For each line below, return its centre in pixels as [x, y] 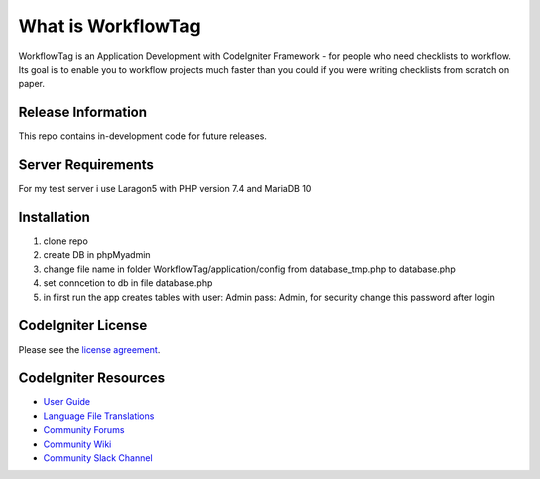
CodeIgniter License [83, 325]
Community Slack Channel [98, 457]
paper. [31, 84]
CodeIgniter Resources [92, 378]
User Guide [67, 402]
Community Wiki [77, 444]
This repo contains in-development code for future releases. [142, 136]
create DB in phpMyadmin [97, 255]
